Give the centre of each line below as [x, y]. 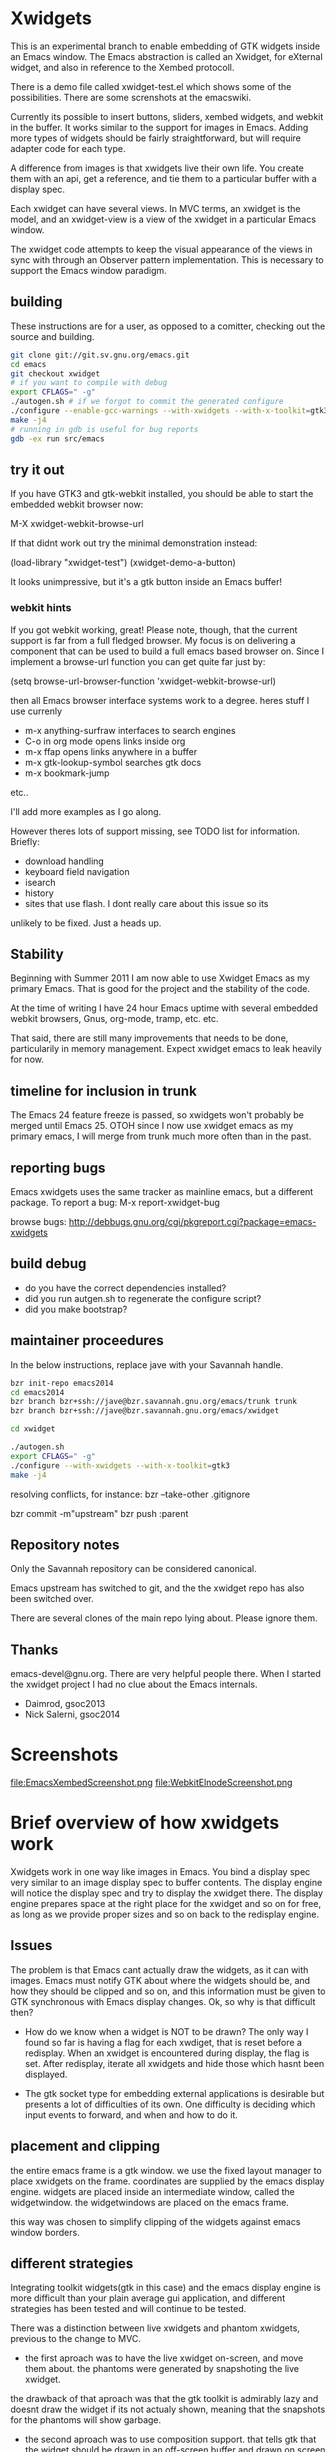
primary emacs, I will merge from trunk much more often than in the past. [161, 1136]
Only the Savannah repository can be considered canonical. [133, 1569]
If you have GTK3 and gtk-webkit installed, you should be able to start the [162, 494]
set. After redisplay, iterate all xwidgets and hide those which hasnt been [174, 2063]
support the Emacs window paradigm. [88, 270]
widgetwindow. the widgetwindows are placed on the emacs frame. [150, 2202]
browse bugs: [38, 1222]
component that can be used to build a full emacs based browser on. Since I [167, 651]
